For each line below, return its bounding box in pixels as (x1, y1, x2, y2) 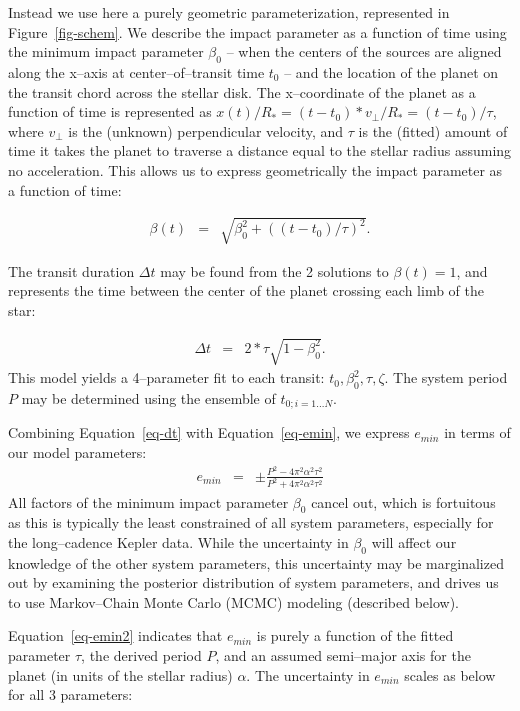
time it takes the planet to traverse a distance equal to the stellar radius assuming (8, 140, 512, 161)
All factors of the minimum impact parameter (8, 491, 289, 512)
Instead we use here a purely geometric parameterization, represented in (8, 2, 450, 22)
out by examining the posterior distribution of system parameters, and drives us (8, 572, 499, 593)
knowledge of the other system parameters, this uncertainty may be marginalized (8, 552, 504, 573)
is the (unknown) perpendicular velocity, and (68, 120, 344, 141)
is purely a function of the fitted (256, 625, 454, 646)
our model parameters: (8, 441, 147, 462)
